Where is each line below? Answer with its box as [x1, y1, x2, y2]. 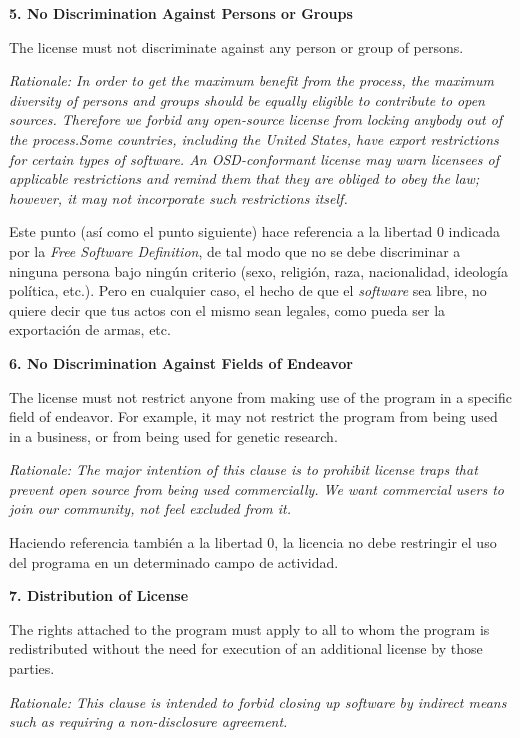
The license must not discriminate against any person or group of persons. [9, 36, 464, 57]
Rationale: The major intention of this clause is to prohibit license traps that [9, 459, 478, 480]
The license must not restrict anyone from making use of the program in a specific [9, 386, 512, 407]
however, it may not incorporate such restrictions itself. [9, 187, 348, 208]
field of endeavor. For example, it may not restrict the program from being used [9, 406, 498, 427]
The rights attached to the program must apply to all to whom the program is [9, 618, 490, 639]
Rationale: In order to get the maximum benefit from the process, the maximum [9, 70, 494, 91]
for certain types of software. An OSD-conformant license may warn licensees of [9, 148, 499, 169]
